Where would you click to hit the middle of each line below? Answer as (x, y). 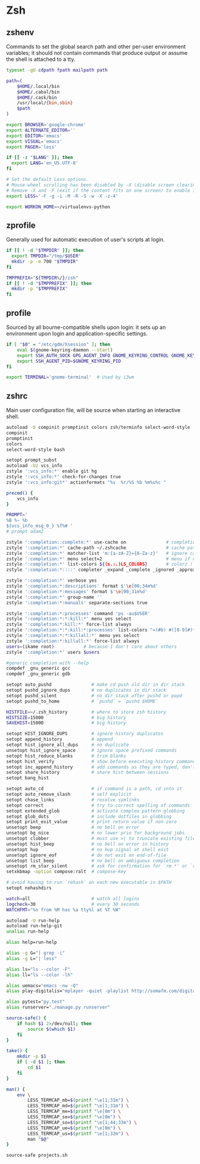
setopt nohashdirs (29, 888)
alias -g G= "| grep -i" (36, 953)
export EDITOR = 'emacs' (34, 136)
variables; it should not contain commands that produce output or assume (97, 53)
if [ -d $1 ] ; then (41, 1062)
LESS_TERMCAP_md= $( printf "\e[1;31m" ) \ (78, 1106)
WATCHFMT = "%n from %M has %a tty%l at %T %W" (63, 910)
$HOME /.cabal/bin (38, 92)
